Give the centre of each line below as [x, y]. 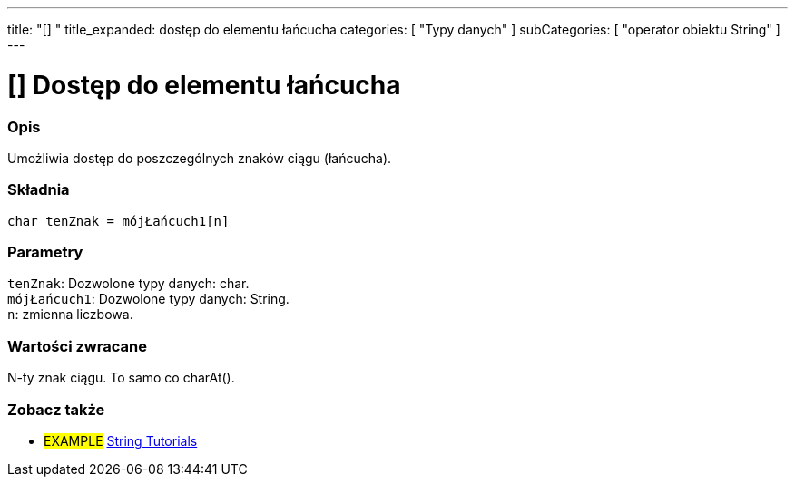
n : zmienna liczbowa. [70, 315]
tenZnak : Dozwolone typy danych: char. [128, 284]
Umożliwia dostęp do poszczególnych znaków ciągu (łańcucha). [200, 158]
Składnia [39, 190]
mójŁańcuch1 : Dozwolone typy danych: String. [148, 299]
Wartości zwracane [77, 346]
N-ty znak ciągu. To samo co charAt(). [121, 378]
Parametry [45, 252]
